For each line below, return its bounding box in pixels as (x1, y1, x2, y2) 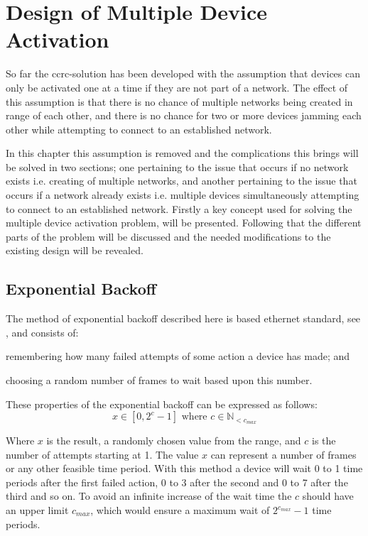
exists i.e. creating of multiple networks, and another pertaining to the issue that (6, 173, 357, 188)
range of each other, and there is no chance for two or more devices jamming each (6, 108, 362, 123)
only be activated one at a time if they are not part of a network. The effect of (6, 80, 348, 94)
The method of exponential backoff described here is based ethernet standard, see (6, 311, 361, 326)
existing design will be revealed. (6, 243, 144, 258)
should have (302, 488, 354, 503)
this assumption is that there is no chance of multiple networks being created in (6, 94, 353, 109)
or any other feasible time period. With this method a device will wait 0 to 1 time (6, 461, 363, 476)
